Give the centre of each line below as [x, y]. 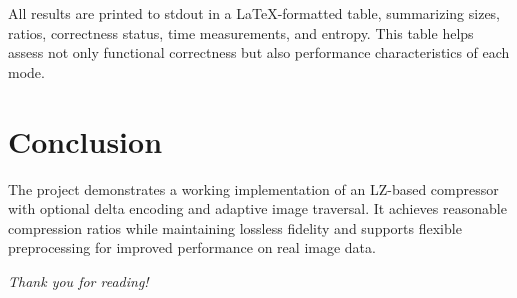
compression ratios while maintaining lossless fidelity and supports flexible [235, 227]
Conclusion [85, 140]
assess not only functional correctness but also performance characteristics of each [259, 52]
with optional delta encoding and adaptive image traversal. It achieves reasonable [257, 208]
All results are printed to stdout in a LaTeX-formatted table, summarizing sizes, [254, 13]
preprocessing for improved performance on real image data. [192, 247]
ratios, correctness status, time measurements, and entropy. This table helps [241, 32]
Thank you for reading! [78, 280]
